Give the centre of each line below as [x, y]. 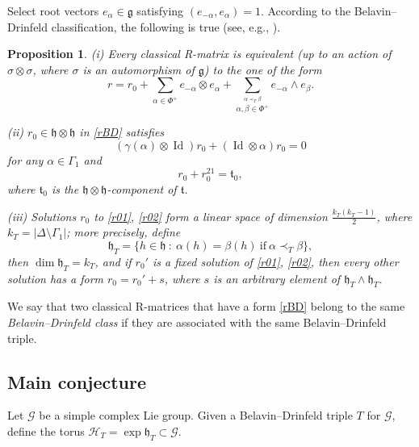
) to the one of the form [263, 69]
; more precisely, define [124, 232]
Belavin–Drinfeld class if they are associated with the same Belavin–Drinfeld [197, 322]
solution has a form [55, 278]
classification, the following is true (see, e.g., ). [166, 26]
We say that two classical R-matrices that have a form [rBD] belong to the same [206, 306]
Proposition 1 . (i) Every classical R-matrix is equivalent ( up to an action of [199, 54]
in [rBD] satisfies [122, 132]
